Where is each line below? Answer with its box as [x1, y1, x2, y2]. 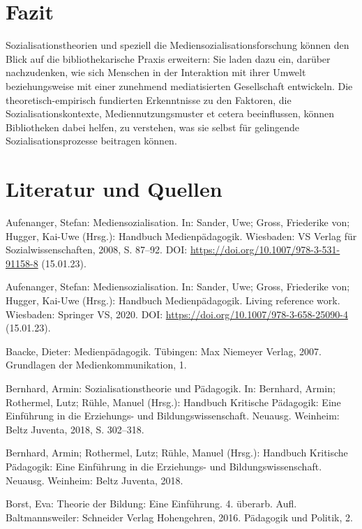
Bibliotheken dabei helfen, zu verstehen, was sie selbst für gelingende [6, 119, 300, 134]
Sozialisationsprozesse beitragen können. [6, 133, 177, 148]
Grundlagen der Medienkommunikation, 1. [6, 357, 187, 372]
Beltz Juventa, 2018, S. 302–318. [6, 422, 144, 436]
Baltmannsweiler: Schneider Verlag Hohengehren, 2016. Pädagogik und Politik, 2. [6, 509, 353, 524]
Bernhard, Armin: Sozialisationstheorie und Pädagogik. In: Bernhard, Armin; [6, 380, 335, 395]
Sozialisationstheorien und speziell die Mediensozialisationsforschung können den [6, 38, 349, 52]
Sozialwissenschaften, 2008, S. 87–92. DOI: [6, 242, 188, 257]
